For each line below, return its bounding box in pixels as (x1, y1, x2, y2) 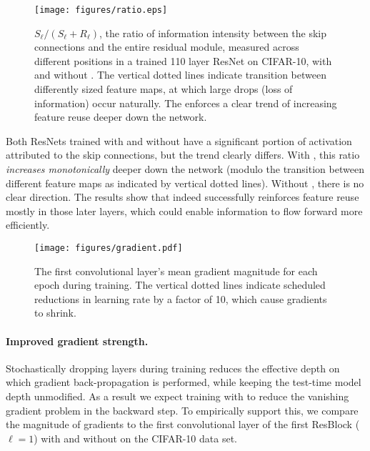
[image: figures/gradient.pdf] (34, 242, 183, 253)
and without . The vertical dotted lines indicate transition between (34, 67, 326, 82)
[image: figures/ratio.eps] (34, 5, 168, 15)
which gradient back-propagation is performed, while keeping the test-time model (6, 375, 361, 390)
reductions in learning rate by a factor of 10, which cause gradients (34, 291, 327, 306)
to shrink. (34, 305, 76, 320)
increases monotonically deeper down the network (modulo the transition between (6, 162, 364, 176)
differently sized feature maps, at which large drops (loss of (34, 81, 293, 96)
